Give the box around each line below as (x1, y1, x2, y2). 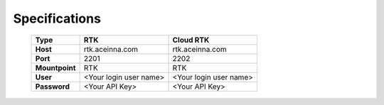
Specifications (13, 11, 101, 26)
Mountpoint (35, 62, 76, 72)
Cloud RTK (172, 35, 210, 45)
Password (35, 82, 70, 92)
